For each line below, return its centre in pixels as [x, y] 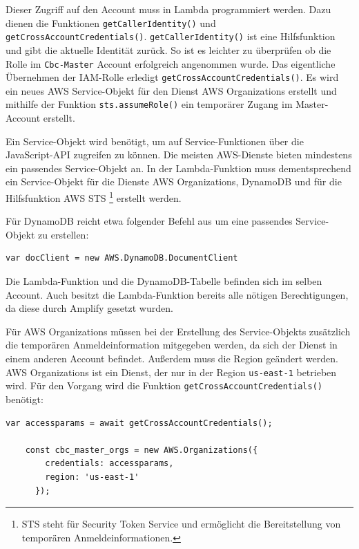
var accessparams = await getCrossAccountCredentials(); [139, 423]
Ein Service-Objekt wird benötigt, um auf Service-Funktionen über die [155, 141]
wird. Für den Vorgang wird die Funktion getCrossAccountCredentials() [164, 385]
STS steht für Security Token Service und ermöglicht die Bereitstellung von [181, 524]
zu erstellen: [64, 234]
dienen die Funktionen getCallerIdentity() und [111, 22]
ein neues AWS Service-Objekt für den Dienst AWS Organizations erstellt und [171, 90]
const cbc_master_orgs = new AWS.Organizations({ [142, 450]
